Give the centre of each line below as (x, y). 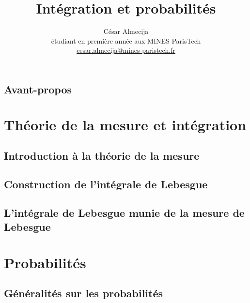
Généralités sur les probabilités (84, 293)
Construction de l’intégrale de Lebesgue (106, 184)
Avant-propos (38, 89)
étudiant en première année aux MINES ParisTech (126, 40)
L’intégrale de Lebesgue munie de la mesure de (124, 212)
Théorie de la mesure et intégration (125, 125)
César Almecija (126, 31)
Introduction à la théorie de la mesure (102, 156)
